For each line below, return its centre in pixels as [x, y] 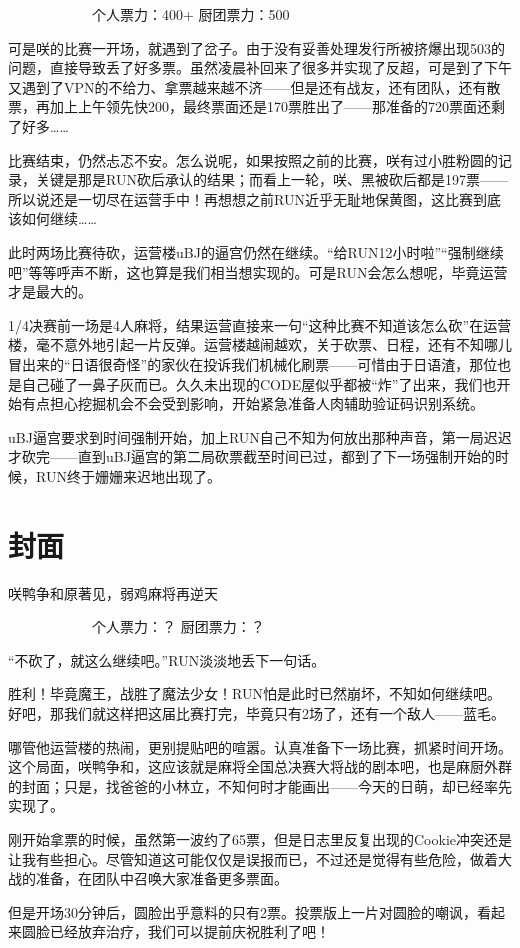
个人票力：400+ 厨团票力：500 [190, 14]
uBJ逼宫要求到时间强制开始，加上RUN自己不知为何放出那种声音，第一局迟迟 [260, 436]
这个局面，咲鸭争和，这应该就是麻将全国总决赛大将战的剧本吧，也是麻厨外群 [260, 766]
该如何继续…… [52, 218]
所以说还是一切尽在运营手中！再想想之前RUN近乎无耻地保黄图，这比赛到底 [254, 198]
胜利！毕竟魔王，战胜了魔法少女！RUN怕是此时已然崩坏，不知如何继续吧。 [254, 693]
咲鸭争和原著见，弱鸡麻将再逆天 [113, 592]
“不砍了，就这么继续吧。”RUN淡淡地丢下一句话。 [167, 659]
